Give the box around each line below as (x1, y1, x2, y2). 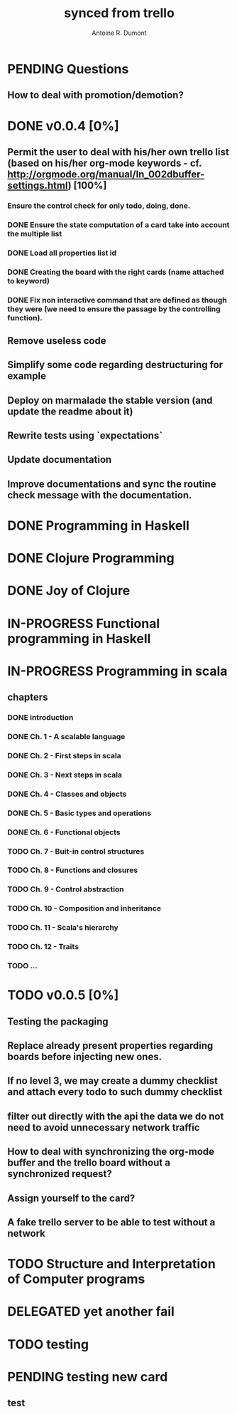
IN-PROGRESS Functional (7, 615, 160, 632)
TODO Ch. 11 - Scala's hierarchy (7, 923, 118, 933)
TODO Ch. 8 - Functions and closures (7, 865, 138, 875)
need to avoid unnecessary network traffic (7, 1121, 200, 1133)
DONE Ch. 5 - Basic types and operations (7, 808, 151, 818)
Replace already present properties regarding (7, 1039, 214, 1052)
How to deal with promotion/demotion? (7, 89, 184, 101)
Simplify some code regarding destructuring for (7, 359, 224, 371)
